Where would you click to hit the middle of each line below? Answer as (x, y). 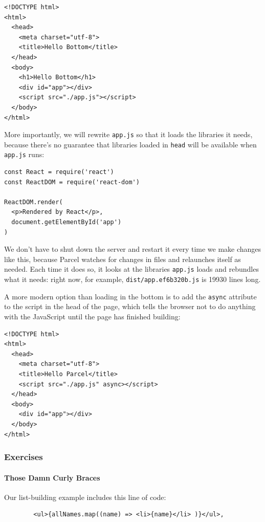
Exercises (24, 457)
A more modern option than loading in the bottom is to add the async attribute (130, 296)
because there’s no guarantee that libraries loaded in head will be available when (130, 144)
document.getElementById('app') (67, 222)
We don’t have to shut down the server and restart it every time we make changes (133, 249)
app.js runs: (24, 154)
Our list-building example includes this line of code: (85, 497)
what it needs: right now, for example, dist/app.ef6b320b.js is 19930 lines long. (132, 279)
